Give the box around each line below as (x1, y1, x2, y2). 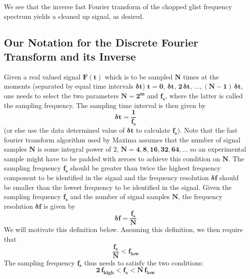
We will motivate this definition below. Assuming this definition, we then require (4, 224, 243, 234)
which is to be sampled (104, 71, 173, 81)
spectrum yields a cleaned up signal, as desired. (4, 11, 144, 21)
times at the (183, 71, 219, 81)
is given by (43, 201, 75, 211)
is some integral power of (37, 144, 111, 154)
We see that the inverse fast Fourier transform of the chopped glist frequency (4, 1, 232, 11)
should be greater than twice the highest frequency (70, 163, 221, 173)
